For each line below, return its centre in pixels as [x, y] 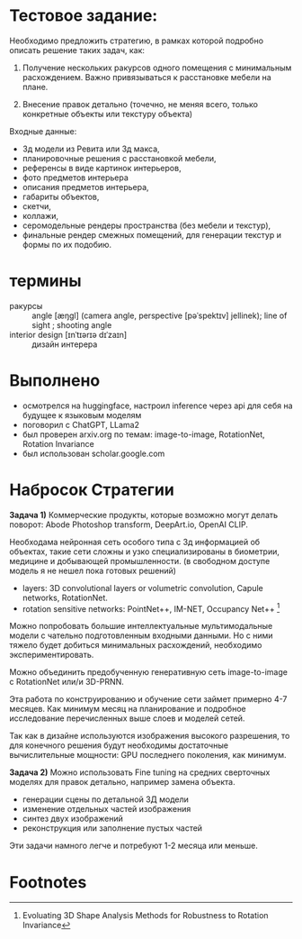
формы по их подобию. [67, 244]
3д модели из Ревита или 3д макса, [91, 149]
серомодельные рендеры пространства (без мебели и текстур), [147, 225]
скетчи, [37, 206]
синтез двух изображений [73, 819]
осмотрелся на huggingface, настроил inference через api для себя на [157, 406]
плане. [35, 87]
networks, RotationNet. [65, 597]
